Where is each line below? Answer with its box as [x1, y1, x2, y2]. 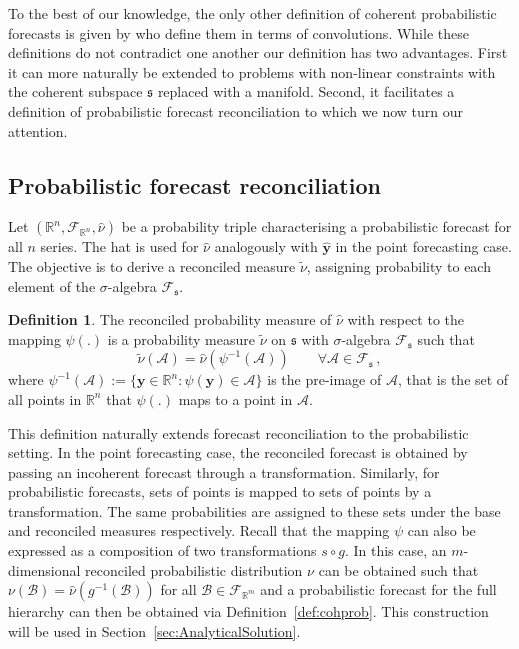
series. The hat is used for [40, 236, 199, 257]
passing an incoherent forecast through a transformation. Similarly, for [8, 461, 440, 482]
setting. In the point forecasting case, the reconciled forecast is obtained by [8, 442, 468, 463]
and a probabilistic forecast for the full [260, 579, 497, 600]
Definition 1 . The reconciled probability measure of [8, 309, 332, 330]
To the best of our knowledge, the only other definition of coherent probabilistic [8, 3, 497, 23]
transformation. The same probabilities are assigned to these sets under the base [8, 500, 501, 521]
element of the [8, 275, 96, 296]
